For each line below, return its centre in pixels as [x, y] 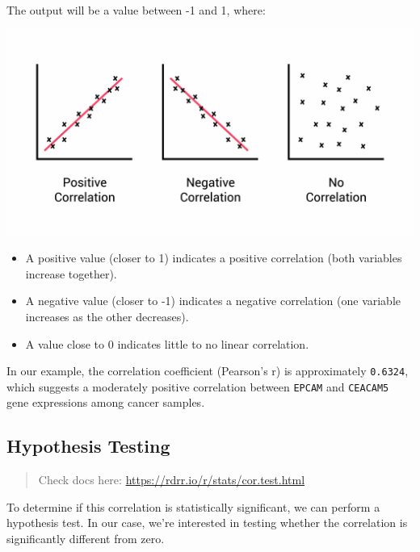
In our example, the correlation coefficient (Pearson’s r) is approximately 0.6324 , [208, 371]
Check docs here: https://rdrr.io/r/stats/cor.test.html [172, 480]
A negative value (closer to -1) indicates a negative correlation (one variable [213, 301]
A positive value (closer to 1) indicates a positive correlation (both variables [214, 258]
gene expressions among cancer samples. [106, 402]
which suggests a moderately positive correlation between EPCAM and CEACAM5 [198, 386]
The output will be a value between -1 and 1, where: [136, 10]
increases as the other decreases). [107, 316]
